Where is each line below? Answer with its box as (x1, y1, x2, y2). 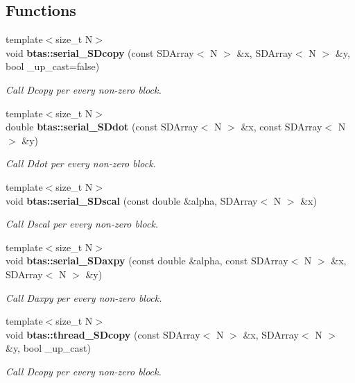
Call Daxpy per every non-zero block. (6, 290, 162, 305)
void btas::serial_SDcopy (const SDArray (6, 45, 194, 60)
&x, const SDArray (241, 119, 322, 134)
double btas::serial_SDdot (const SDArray (6, 119, 198, 134)
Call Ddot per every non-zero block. (6, 156, 156, 171)
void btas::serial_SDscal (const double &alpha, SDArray (6, 193, 258, 207)
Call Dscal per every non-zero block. (6, 216, 159, 231)
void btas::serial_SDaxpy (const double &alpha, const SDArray (6, 253, 288, 268)
